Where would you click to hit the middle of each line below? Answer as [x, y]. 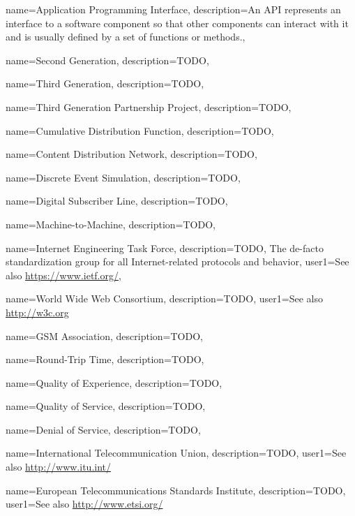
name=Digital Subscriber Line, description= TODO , [117, 201]
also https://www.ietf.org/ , [63, 275]
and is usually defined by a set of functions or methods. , [126, 37]
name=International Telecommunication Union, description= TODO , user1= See [176, 453]
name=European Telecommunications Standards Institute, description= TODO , [176, 490]
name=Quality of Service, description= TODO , [106, 406]
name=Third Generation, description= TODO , [105, 83]
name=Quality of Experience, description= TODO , [114, 382]
